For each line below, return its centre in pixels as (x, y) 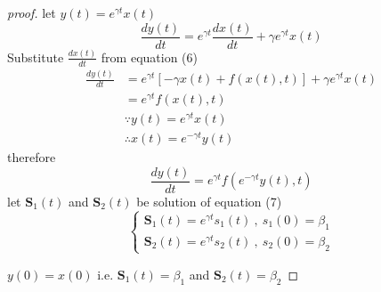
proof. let (32, 12)
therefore (32, 157)
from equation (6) (149, 57)
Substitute (36, 57)
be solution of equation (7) (209, 201)
